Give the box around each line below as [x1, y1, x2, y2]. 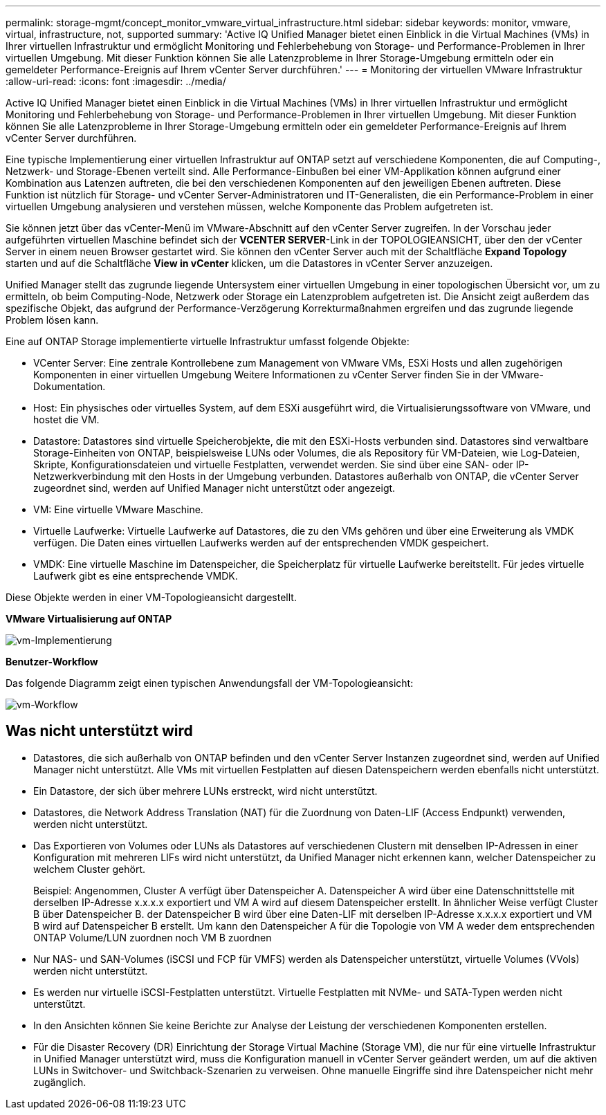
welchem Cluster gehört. [33, 863, 146, 875]
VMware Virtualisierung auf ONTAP [6, 613, 172, 625]
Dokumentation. [33, 380, 106, 392]
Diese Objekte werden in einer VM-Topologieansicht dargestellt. [6, 591, 297, 603]
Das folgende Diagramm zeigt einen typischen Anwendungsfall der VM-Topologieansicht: [6, 677, 414, 689]
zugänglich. [33, 1076, 86, 1088]
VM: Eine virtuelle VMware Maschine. [33, 504, 203, 515]
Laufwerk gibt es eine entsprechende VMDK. [33, 570, 238, 582]
